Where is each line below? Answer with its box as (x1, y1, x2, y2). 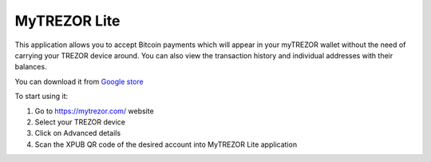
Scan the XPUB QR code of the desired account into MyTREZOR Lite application (34, 140, 298, 149)
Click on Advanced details (34, 128, 121, 138)
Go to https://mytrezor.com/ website (34, 106, 155, 116)
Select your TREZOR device (34, 117, 126, 127)
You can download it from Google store (14, 77, 144, 86)
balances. (14, 62, 47, 72)
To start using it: (14, 92, 69, 101)
